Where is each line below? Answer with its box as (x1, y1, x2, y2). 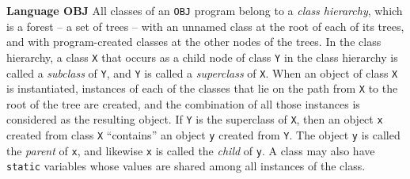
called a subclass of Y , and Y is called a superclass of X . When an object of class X (6, 64, 398, 81)
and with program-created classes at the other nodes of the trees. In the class (6, 33, 382, 50)
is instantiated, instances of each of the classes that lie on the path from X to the (6, 80, 398, 97)
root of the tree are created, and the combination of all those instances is (6, 95, 360, 112)
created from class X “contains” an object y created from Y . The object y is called (6, 127, 401, 143)
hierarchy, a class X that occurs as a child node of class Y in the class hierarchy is (6, 48, 398, 65)
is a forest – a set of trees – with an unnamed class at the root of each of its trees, (6, 17, 404, 34)
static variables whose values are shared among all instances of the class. (6, 158, 366, 174)
